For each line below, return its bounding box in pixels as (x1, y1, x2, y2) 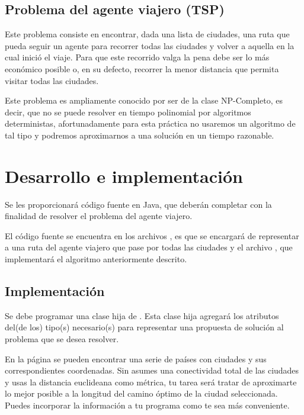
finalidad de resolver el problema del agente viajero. (5, 210, 193, 222)
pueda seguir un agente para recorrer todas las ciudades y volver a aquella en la (5, 39, 295, 52)
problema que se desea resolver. (5, 333, 119, 345)
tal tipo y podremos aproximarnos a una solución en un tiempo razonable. (5, 128, 274, 141)
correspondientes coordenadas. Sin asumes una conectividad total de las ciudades (5, 364, 299, 377)
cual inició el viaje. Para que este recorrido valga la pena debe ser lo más (5, 51, 270, 63)
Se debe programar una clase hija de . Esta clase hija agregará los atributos (5, 309, 279, 321)
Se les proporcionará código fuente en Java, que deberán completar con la (5, 198, 272, 210)
